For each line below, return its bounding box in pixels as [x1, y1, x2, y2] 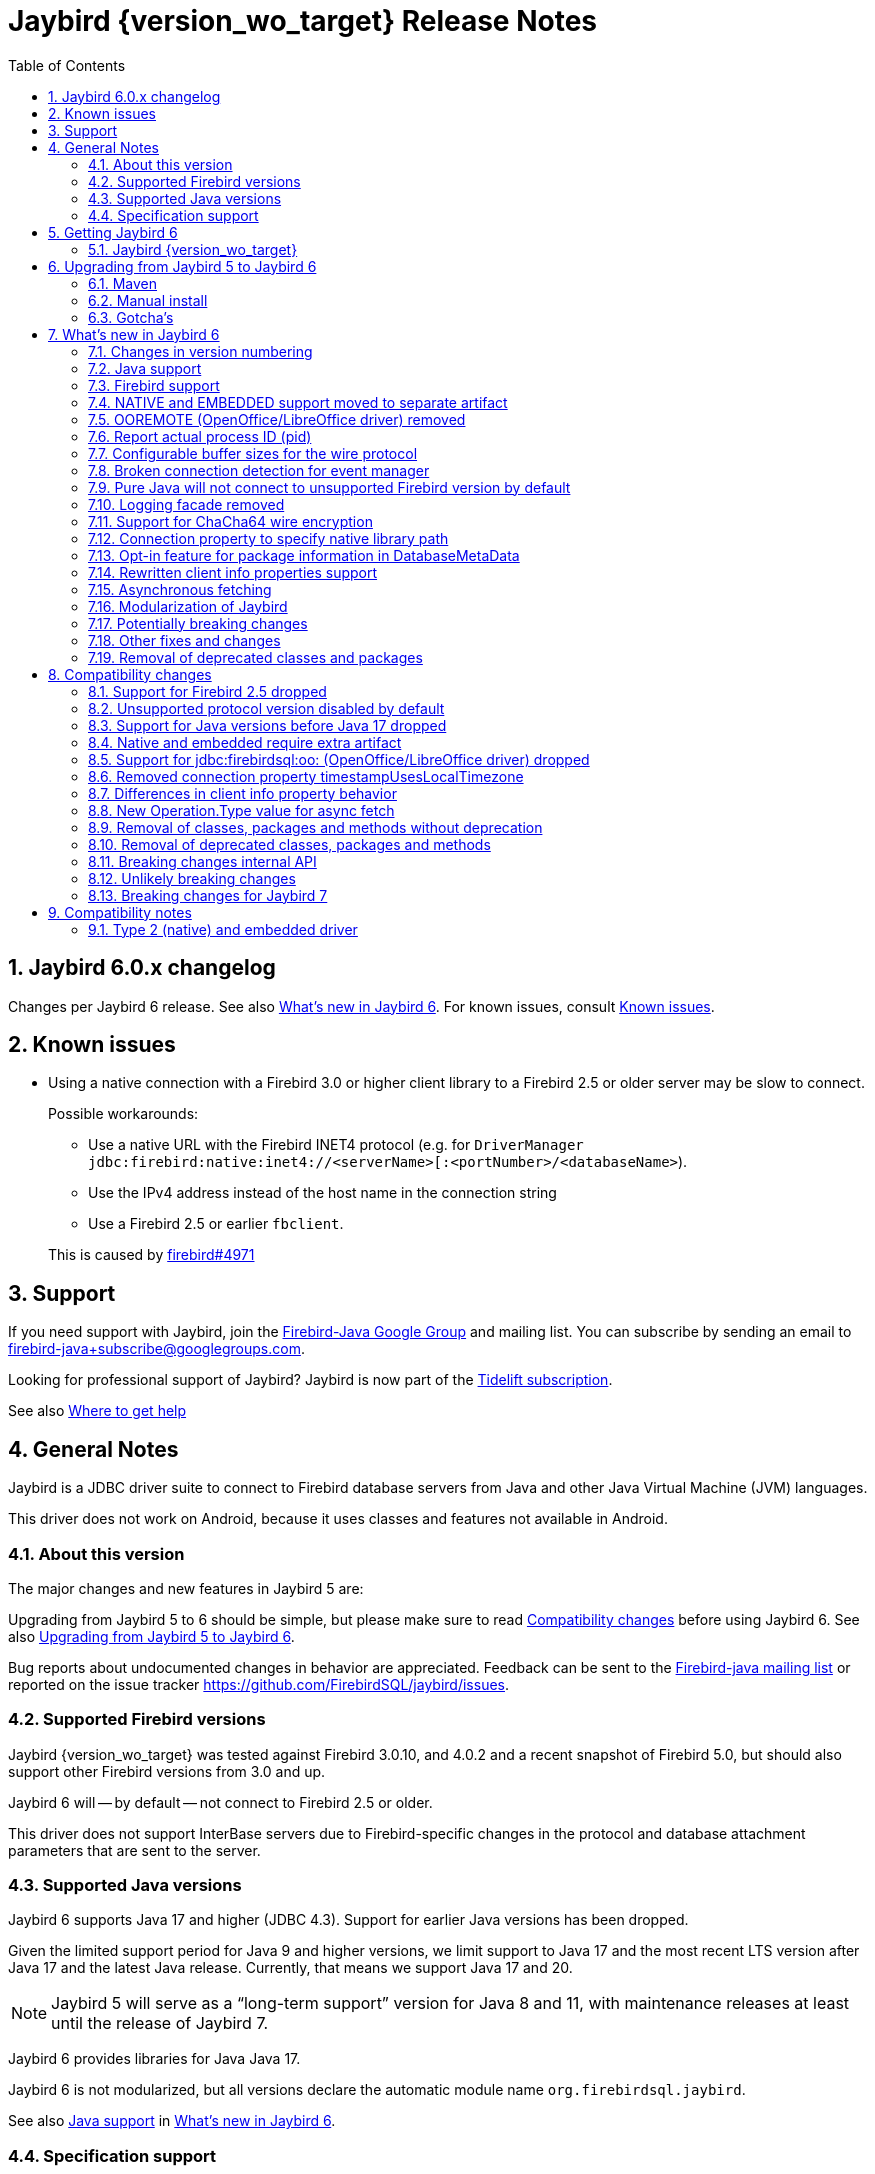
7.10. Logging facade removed [88, 495, 285, 513]
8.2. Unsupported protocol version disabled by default [88, 699, 445, 717]
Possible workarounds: [48, 1105, 199, 1123]
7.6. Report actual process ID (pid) [88, 427, 312, 445]
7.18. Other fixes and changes [88, 631, 281, 649]
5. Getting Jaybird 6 [48, 223, 178, 241]
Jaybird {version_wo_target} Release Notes [8, 4, 598, 38]
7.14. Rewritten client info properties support [88, 563, 378, 581]
